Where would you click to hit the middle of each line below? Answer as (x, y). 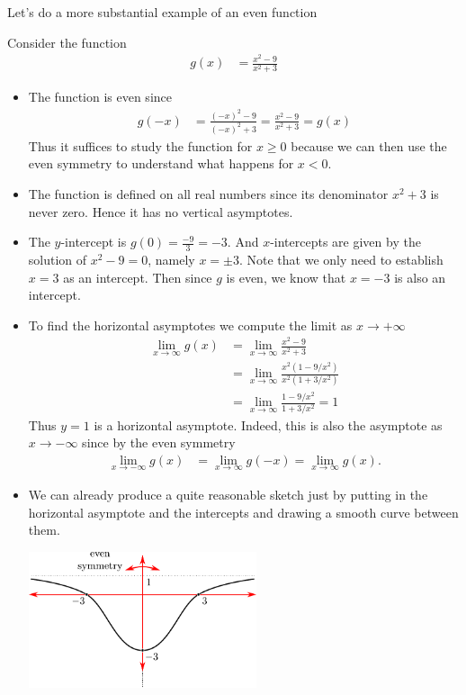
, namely (171, 259)
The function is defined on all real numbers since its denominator (208, 193)
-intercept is (94, 242)
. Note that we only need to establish (341, 259)
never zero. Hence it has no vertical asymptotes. (161, 211)
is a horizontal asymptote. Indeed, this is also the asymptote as (268, 424)
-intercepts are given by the (345, 242)
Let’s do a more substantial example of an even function (162, 12)
